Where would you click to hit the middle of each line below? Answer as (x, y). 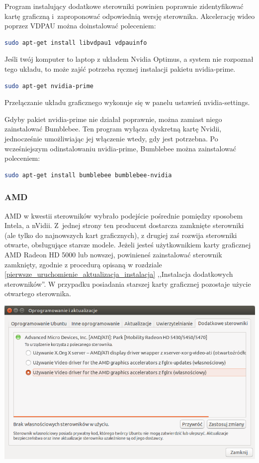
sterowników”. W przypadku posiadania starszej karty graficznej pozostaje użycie (128, 284)
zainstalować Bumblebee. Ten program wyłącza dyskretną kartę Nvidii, (113, 129)
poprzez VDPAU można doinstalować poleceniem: (80, 26)
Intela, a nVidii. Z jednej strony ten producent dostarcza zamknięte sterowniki (124, 225)
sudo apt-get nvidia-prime (49, 86)
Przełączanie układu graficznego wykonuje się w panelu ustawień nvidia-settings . (127, 102)
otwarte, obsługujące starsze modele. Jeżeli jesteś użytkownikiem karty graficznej (128, 245)
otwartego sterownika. (38, 293)
